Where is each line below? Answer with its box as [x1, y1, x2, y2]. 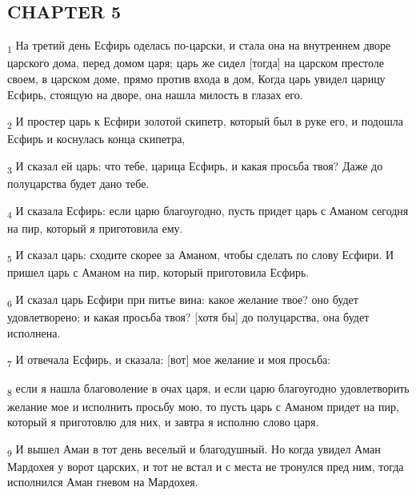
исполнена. [7, 324, 61, 341]
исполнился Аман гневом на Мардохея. [7, 473, 198, 490]
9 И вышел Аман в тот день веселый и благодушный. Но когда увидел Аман [7, 440, 381, 459]
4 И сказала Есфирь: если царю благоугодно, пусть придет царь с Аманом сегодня [7, 202, 409, 221]
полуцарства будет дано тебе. [7, 174, 150, 191]
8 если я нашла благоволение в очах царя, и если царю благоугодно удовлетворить [7, 380, 410, 399]
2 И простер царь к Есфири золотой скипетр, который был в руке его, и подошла [7, 113, 403, 131]
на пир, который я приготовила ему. [7, 219, 183, 236]
